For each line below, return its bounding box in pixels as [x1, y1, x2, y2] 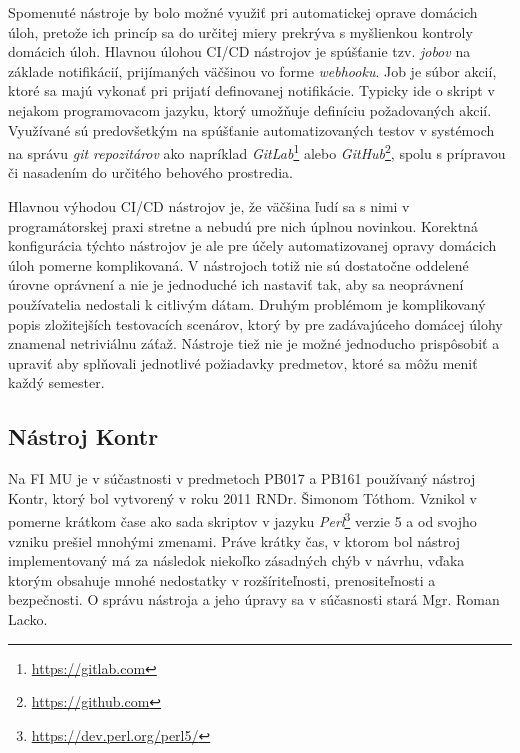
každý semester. [8, 372, 105, 393]
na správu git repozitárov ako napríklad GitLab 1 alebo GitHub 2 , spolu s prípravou [8, 140, 506, 163]
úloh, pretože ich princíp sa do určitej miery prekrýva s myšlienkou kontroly [8, 21, 473, 42]
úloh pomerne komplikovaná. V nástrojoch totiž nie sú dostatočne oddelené [8, 254, 469, 275]
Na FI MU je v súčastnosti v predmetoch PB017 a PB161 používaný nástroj [8, 468, 476, 489]
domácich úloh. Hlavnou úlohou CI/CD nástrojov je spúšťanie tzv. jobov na [8, 41, 471, 62]
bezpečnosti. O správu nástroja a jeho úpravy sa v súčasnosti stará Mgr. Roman [8, 589, 500, 610]
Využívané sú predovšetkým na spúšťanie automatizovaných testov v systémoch [8, 119, 495, 140]
